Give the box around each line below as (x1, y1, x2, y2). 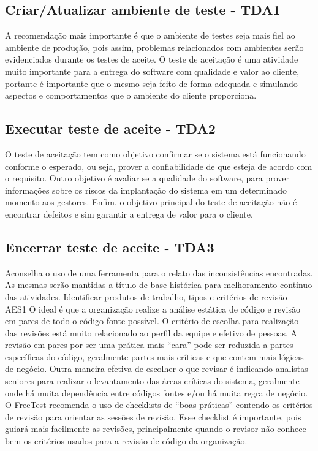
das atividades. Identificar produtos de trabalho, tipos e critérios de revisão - (5, 290, 293, 303)
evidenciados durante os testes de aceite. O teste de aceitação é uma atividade (5, 53, 298, 66)
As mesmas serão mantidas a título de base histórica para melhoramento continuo (5, 278, 312, 291)
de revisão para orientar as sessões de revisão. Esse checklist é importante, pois (5, 410, 301, 423)
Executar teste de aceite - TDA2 (5, 119, 216, 138)
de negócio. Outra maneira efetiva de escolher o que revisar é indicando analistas (5, 362, 308, 375)
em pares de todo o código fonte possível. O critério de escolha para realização (5, 314, 299, 327)
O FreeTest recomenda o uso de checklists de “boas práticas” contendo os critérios (5, 398, 313, 411)
